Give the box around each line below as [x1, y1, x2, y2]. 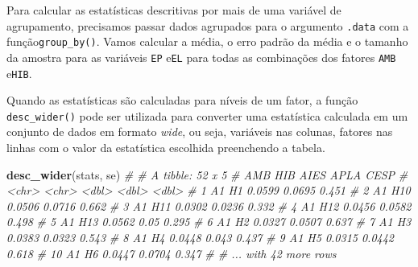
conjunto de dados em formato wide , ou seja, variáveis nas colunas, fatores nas [6, 123, 393, 140]
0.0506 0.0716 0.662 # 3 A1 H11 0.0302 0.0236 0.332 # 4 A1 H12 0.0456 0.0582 [6, 197, 412, 214]
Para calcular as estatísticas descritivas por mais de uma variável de [6, 2, 341, 18]
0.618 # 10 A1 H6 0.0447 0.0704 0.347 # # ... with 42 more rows [6, 244, 337, 261]
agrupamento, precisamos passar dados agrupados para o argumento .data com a [6, 17, 409, 34]
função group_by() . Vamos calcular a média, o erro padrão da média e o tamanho [6, 33, 408, 50]
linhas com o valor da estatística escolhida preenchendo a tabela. [6, 139, 325, 156]
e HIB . [6, 64, 32, 81]
